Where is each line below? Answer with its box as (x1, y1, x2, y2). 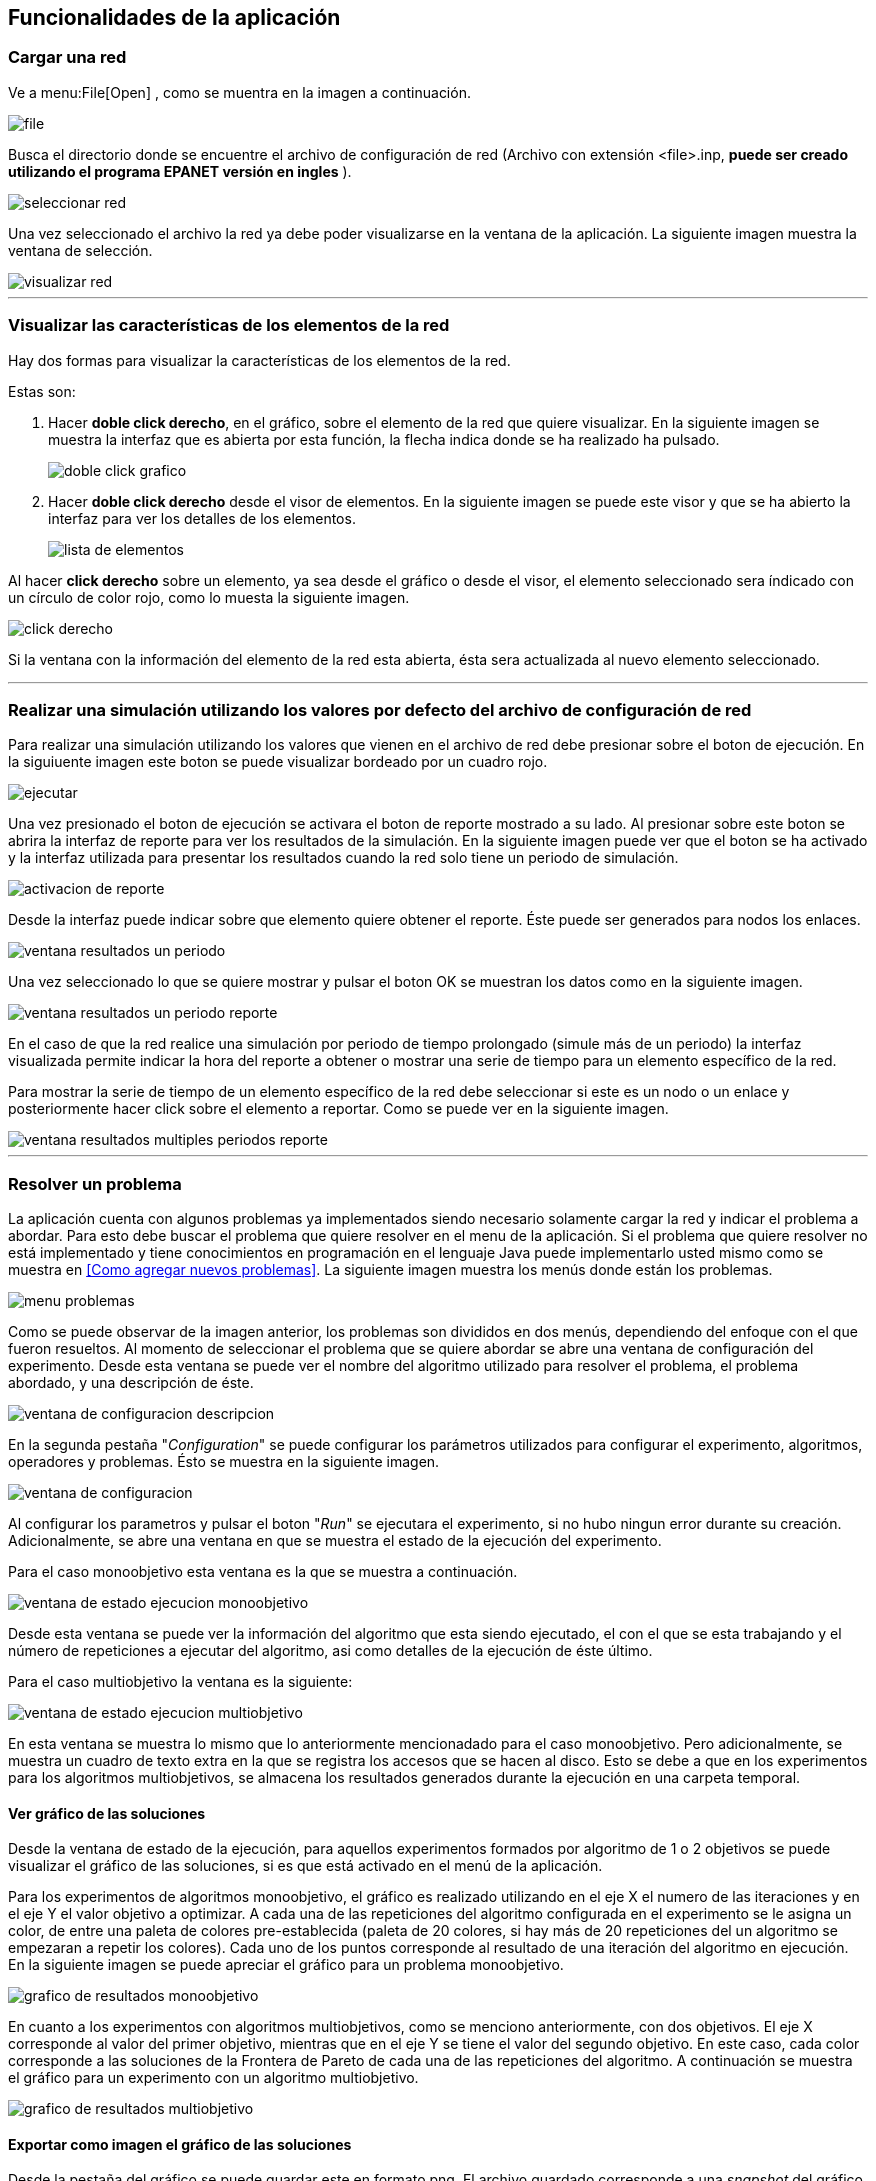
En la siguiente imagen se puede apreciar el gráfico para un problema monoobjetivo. (8, 1956, 564, 1974)
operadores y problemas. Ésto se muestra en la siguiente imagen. (8, 1453, 440, 1471)
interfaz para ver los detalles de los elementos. (48, 509, 356, 527)
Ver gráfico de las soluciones (8, 1804, 206, 1822)
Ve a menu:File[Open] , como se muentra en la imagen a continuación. (8, 83, 471, 101)
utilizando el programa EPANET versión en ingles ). (8, 162, 352, 180)
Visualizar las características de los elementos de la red (8, 315, 450, 336)
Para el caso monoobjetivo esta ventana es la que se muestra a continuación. (8, 1563, 518, 1581)
